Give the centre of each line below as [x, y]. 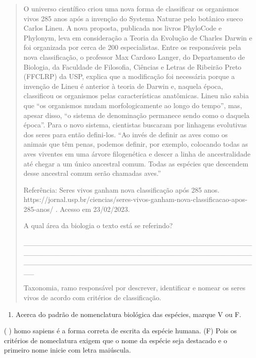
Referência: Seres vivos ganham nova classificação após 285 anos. [121, 189]
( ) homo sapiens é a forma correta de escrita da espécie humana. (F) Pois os [121, 331]
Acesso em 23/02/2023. [95, 209]
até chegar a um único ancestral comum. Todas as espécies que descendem [136, 163]
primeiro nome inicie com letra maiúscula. [67, 350]
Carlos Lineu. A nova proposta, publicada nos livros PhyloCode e [123, 28]
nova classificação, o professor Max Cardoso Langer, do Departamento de [134, 57]
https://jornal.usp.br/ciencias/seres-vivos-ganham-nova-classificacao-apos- [135, 199]
